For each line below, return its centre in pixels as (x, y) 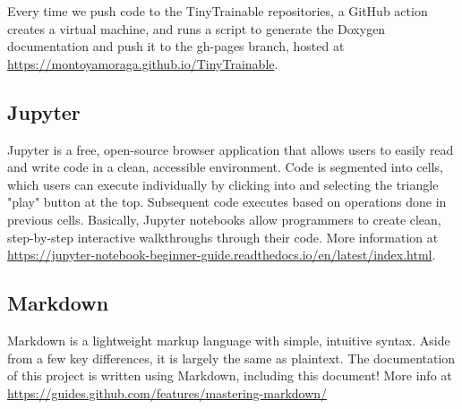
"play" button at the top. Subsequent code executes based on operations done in (227, 202)
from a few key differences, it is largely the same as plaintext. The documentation (231, 358)
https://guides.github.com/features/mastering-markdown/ (167, 392)
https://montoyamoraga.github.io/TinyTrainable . (143, 63)
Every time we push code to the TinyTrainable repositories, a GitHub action (218, 11)
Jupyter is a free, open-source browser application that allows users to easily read (231, 149)
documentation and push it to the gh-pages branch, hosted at (176, 46)
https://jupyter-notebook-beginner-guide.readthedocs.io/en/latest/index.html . (222, 255)
